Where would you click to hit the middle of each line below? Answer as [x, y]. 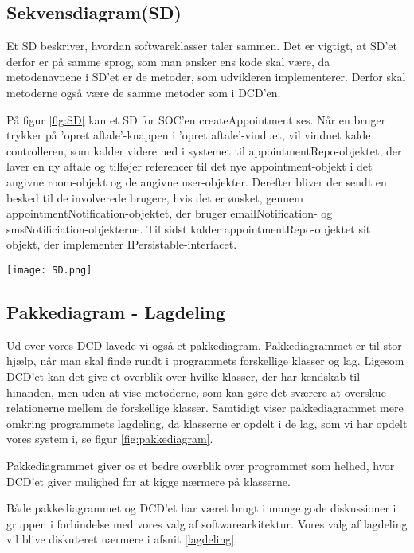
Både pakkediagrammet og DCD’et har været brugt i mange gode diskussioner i [201, 508]
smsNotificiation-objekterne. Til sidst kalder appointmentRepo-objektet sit [189, 228]
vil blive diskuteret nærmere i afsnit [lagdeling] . [122, 539]
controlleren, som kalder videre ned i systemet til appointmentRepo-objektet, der [204, 150]
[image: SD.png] [49, 270]
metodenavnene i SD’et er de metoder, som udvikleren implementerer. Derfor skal [206, 77]
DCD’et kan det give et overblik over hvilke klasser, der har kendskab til [184, 376]
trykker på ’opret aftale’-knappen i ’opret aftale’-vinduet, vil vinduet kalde [189, 135]
